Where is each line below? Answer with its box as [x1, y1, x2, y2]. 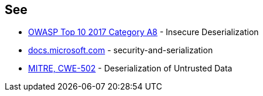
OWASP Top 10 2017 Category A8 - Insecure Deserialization [28, 27, 259, 37]
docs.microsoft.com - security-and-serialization [28, 45, 213, 56]
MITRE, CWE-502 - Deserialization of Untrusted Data [28, 63, 233, 74]
